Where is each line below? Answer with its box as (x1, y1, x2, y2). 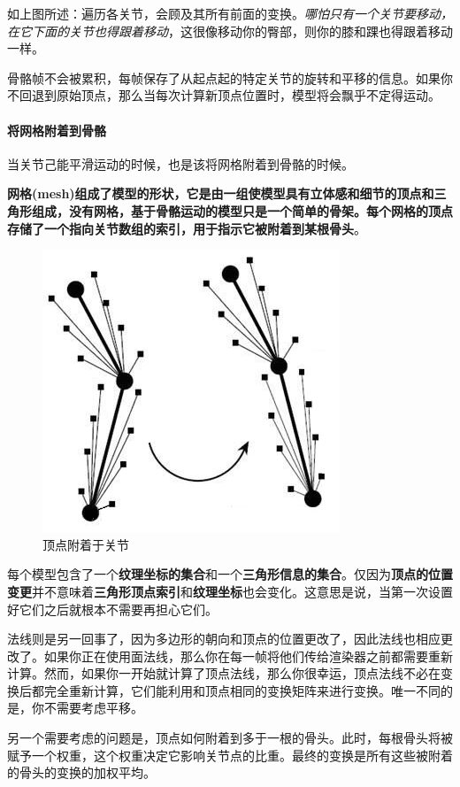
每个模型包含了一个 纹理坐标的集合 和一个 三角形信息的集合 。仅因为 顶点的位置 (7, 565, 453, 583)
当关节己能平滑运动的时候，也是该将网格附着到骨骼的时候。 (7, 154, 354, 173)
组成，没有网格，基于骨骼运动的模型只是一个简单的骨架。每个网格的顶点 (31, 201, 453, 220)
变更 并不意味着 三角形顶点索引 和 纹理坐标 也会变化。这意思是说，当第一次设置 (7, 582, 453, 600)
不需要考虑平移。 (43, 698, 143, 717)
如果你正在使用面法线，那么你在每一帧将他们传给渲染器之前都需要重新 (43, 646, 453, 665)
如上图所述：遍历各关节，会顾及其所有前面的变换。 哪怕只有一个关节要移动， (7, 4, 453, 22)
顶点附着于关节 (42, 535, 129, 553)
